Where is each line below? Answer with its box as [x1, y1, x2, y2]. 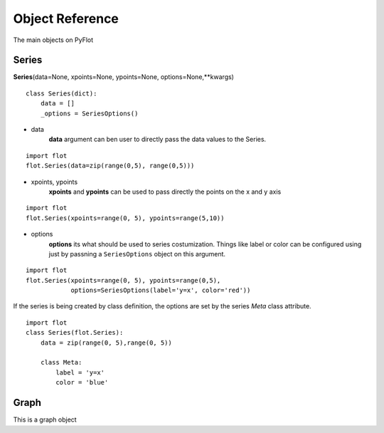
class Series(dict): [26, 89, 97, 98]
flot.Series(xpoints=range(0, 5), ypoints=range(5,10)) [26, 214, 225, 222]
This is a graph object [13, 415, 78, 424]
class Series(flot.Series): [26, 328, 124, 337]
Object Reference [13, 11, 119, 26]
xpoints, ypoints [31, 177, 78, 186]
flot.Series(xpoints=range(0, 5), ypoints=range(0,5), [26, 276, 221, 284]
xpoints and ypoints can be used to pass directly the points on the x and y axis [48, 187, 282, 196]
